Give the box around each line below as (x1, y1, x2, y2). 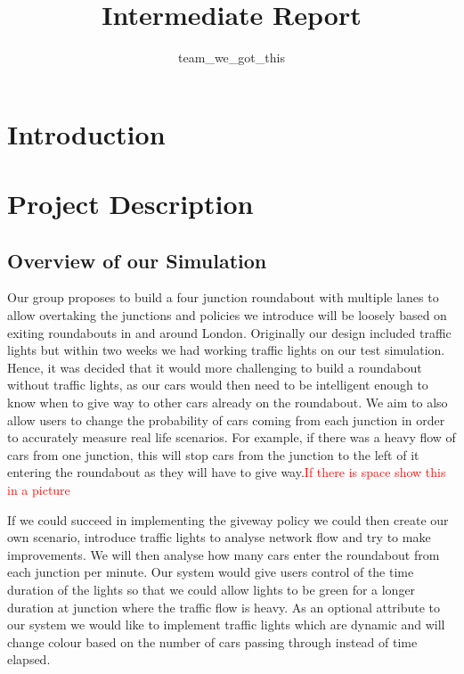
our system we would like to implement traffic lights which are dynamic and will (7, 615, 445, 634)
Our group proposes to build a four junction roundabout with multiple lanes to (7, 288, 439, 307)
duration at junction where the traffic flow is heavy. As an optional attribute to (7, 597, 441, 616)
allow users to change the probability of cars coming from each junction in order (7, 410, 445, 429)
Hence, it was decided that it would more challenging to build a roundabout (7, 358, 422, 376)
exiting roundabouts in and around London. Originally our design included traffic (7, 323, 452, 341)
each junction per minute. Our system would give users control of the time (7, 563, 414, 581)
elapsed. (7, 650, 51, 669)
